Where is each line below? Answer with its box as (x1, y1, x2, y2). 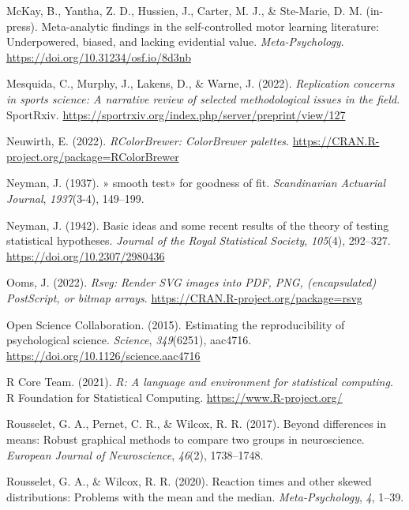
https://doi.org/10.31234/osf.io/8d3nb (6, 48, 191, 65)
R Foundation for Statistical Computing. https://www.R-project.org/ (6, 388, 343, 405)
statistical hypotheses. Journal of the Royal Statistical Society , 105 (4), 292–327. (6, 232, 391, 249)
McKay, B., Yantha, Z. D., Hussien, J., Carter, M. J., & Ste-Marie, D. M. (6, 2, 362, 18)
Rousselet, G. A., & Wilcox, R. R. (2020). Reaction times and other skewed (6, 473, 372, 489)
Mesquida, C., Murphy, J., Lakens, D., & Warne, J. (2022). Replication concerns (6, 75, 395, 92)
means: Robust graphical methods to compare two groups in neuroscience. (6, 431, 365, 448)
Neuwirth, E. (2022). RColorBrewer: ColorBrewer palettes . (6, 133, 289, 149)
